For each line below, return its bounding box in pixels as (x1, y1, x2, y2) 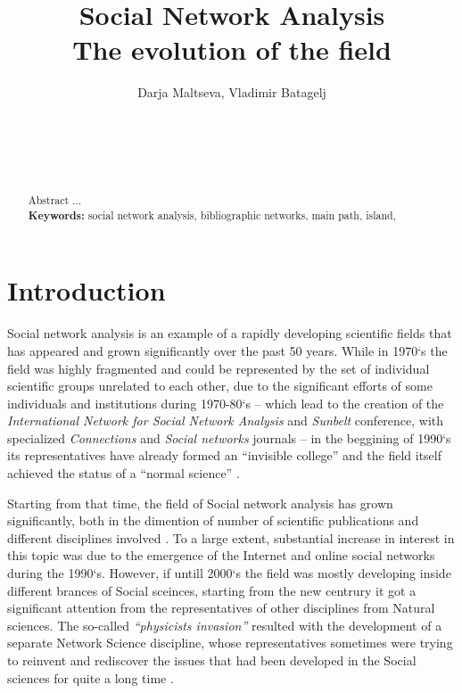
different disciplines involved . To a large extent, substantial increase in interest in (7, 528, 455, 547)
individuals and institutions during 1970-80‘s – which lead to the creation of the (7, 393, 444, 412)
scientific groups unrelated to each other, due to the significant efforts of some (7, 376, 433, 395)
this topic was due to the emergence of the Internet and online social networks (7, 546, 435, 565)
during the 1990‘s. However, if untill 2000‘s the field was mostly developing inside (7, 564, 451, 582)
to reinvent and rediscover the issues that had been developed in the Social (7, 651, 417, 670)
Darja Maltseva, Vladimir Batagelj (137, 83, 326, 102)
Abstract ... (28, 193, 82, 208)
